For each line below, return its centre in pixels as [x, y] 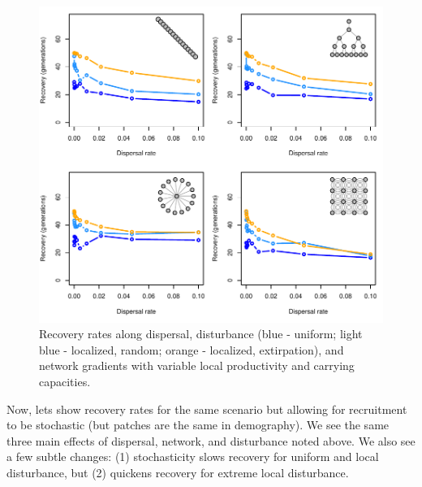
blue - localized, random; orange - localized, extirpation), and [192, 349]
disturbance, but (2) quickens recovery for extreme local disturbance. [178, 472]
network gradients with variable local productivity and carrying [197, 365]
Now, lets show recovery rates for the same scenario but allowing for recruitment [207, 409]
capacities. [65, 382]
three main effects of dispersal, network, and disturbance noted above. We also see [211, 440]
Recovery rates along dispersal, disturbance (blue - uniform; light [201, 334]
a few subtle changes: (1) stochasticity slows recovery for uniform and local [193, 457]
